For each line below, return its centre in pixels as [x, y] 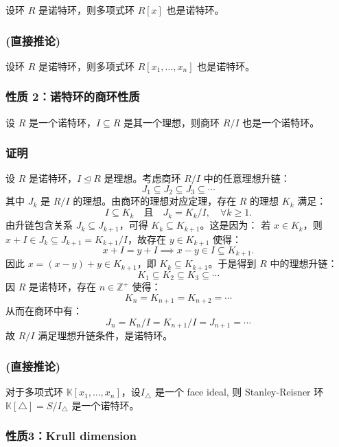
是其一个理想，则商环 [172, 122]
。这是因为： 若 [235, 225]
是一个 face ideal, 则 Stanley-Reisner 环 [239, 392]
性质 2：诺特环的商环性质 [73, 96]
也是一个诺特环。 [281, 122]
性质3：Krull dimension [71, 436]
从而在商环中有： [44, 311]
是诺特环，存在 [62, 287]
